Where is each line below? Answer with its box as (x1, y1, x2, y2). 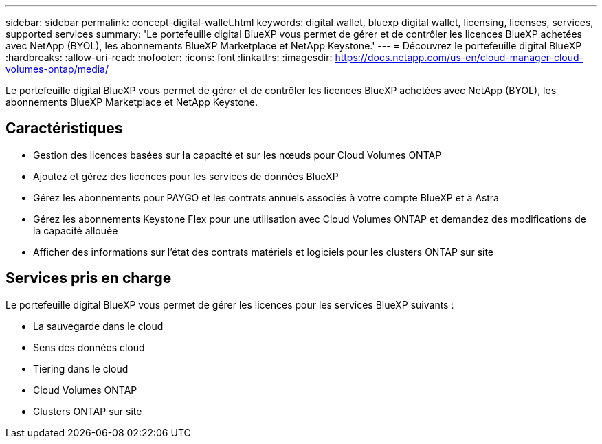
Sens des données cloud (33, 341, 145, 353)
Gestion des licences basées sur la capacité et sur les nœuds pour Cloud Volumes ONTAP (33, 148, 442, 161)
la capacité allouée (33, 224, 118, 236)
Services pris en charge (5, 269, 172, 287)
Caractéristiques (5, 120, 123, 137)
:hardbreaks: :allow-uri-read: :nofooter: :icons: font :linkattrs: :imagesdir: (5, 52, 333, 63)
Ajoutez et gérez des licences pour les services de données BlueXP (33, 170, 339, 182)
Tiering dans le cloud (33, 362, 129, 375)
